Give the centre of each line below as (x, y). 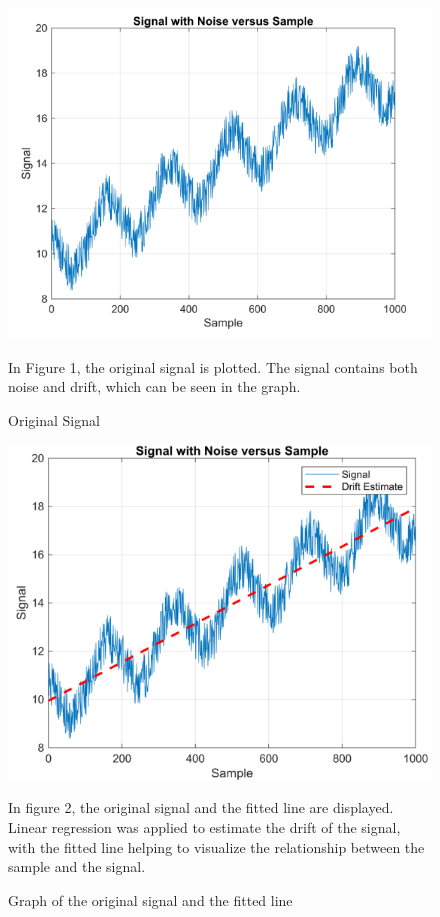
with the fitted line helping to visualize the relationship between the (216, 846)
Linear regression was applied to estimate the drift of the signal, (204, 827)
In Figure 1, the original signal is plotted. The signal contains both (213, 366)
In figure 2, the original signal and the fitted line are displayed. (201, 807)
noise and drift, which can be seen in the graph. (154, 386)
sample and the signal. (77, 866)
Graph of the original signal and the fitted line (150, 899)
